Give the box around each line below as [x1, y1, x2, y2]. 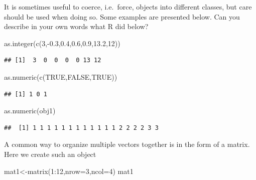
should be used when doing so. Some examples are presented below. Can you [4, 11, 240, 22]
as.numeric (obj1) [4, 105, 56, 116]
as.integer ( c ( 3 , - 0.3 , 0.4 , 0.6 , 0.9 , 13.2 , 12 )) [4, 38, 120, 48]
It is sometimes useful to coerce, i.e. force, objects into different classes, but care [4, 2, 252, 12]
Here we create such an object [4, 148, 96, 159]
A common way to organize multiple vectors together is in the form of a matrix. [4, 139, 250, 149]
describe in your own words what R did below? [4, 21, 149, 32]
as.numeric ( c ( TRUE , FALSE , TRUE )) [4, 71, 117, 82]
